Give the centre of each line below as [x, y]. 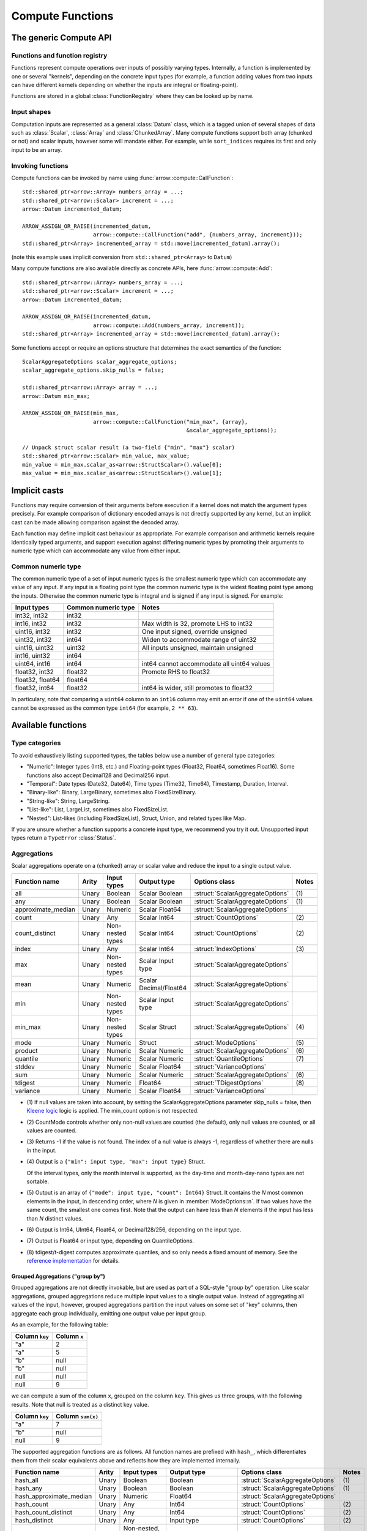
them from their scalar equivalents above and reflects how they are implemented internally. [126, 1460]
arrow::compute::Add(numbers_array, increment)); [169, 325]
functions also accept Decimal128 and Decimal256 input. [98, 775]
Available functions [49, 725]
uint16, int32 [32, 632]
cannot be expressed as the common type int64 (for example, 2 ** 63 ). [105, 708]
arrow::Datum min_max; [56, 396]
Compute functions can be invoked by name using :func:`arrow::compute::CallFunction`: [122, 178]
